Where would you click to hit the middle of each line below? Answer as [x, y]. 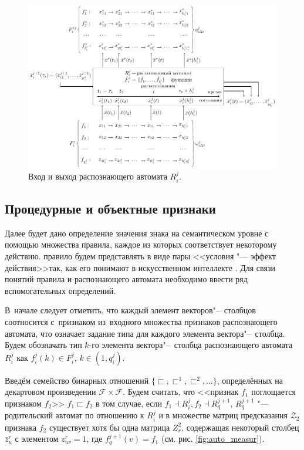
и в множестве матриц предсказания [223, 415]
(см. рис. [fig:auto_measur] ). [213, 439]
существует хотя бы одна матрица [109, 427]
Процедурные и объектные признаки [110, 209]
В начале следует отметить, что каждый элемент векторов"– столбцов [130, 310]
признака [21, 427]
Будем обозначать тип [43, 345]
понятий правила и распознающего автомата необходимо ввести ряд [126, 279]
